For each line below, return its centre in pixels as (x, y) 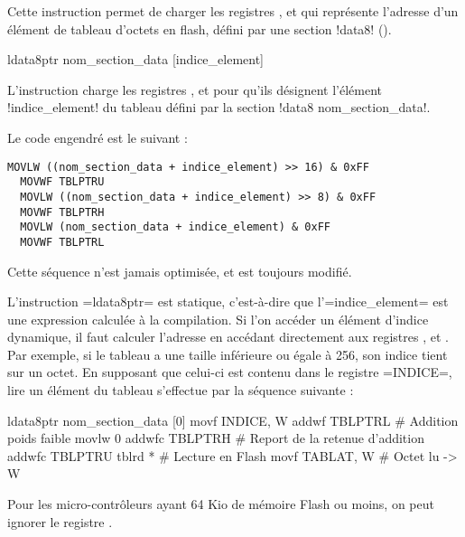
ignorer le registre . (60, 521)
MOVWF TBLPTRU (62, 182)
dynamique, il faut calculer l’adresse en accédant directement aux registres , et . (228, 337)
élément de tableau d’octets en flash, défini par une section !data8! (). (200, 28)
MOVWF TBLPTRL (62, 242)
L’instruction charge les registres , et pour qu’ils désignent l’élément (195, 89)
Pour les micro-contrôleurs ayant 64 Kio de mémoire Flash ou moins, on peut (221, 504)
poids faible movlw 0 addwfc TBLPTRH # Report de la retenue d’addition (216, 438)
